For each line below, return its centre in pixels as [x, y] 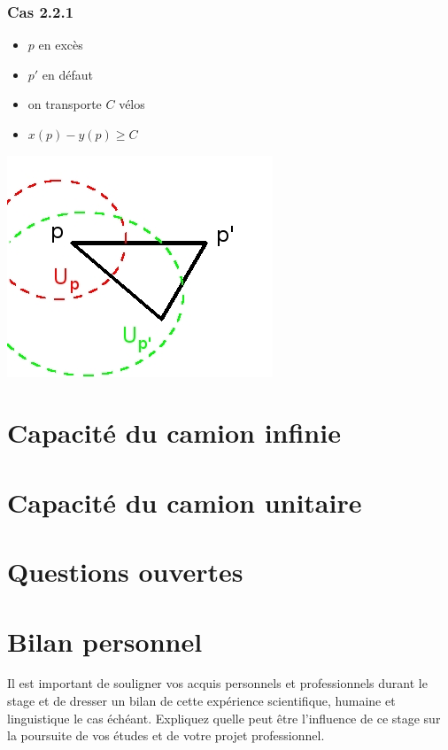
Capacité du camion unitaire [185, 502]
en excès [61, 45]
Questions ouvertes [125, 572]
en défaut [68, 74]
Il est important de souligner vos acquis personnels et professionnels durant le [217, 683]
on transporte [65, 104]
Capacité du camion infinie [174, 433]
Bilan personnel [105, 641]
